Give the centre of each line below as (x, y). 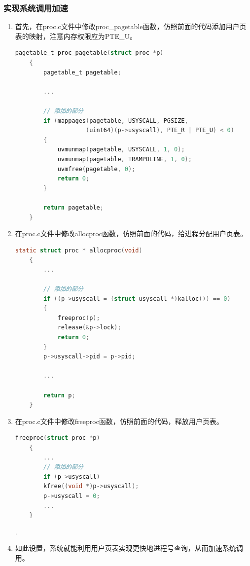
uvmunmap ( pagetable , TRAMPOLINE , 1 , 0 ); (125, 159)
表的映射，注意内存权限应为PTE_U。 (76, 36)
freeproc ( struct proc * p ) (57, 438)
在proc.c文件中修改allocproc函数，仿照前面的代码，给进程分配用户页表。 (131, 233)
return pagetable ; (73, 207)
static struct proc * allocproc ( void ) (79, 250)
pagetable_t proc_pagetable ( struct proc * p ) (89, 53)
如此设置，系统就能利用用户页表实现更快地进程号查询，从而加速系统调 (129, 548)
